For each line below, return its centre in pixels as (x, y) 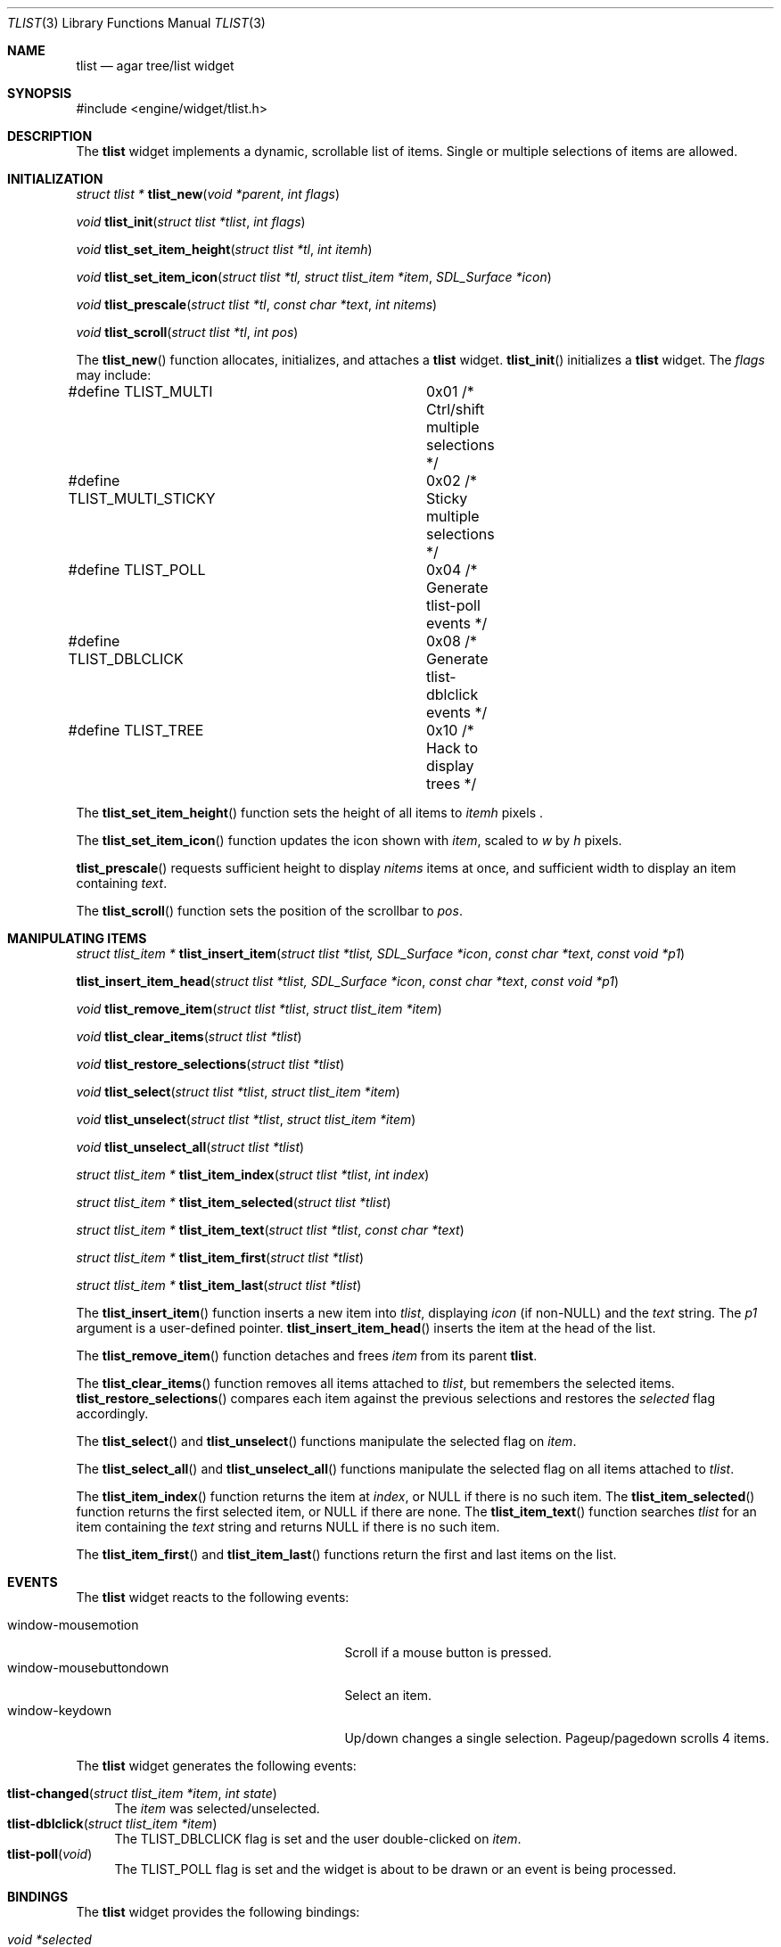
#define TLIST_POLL (137, 570)
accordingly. (112, 1413)
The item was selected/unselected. (217, 1808)
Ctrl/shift (456, 409)
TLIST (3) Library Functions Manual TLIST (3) (136, 23)
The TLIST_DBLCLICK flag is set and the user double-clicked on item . (318, 1839)
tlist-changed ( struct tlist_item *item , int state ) (142, 1793)
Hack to (452, 748)
